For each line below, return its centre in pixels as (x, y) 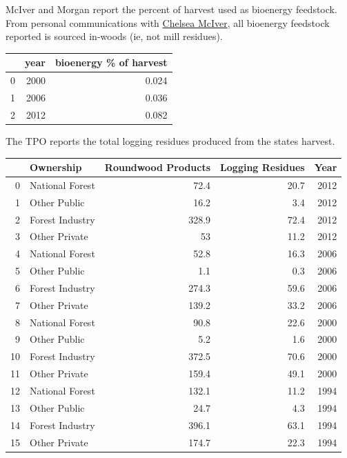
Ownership (56, 167)
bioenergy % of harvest (111, 62)
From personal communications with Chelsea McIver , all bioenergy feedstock (168, 22)
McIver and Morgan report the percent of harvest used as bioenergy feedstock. (171, 9)
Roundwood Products (158, 167)
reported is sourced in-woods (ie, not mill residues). (114, 36)
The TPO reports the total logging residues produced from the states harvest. (170, 140)
